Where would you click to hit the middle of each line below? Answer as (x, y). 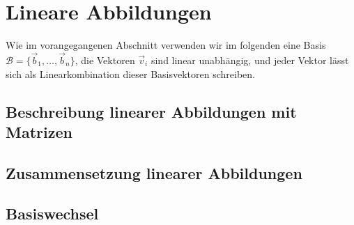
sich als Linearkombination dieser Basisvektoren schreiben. (130, 73)
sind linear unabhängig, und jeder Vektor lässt (250, 60)
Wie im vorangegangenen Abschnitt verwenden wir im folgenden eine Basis (166, 45)
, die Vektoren (105, 60)
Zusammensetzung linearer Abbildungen (154, 172)
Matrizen (39, 131)
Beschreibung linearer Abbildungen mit (151, 111)
